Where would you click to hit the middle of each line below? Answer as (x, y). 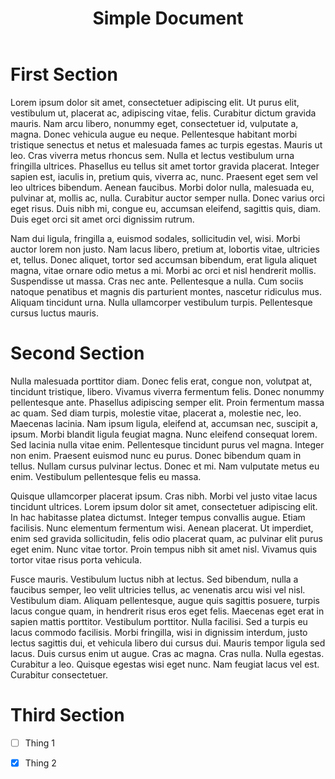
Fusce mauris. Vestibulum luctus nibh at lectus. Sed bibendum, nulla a (154, 579)
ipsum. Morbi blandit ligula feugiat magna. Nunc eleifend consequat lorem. (164, 434)
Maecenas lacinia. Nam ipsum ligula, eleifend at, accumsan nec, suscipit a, (164, 423)
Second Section (77, 353)
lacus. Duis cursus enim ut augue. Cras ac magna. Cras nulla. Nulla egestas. (167, 653)
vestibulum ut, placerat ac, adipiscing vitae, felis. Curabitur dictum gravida (163, 113)
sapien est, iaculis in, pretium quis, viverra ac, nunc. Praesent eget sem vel (164, 176)
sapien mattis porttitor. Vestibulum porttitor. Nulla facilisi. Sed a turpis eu (159, 621)
